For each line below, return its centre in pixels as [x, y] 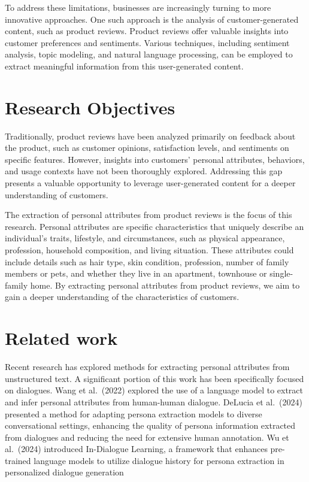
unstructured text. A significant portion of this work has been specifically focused [154, 378]
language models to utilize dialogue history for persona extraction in [159, 460]
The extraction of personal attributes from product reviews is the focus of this [149, 215]
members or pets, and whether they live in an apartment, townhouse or [136, 273]
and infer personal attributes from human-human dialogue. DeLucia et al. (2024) [154, 401]
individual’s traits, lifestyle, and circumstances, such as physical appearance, [145, 238]
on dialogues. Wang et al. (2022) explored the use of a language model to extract [154, 390]
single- [281, 273]
